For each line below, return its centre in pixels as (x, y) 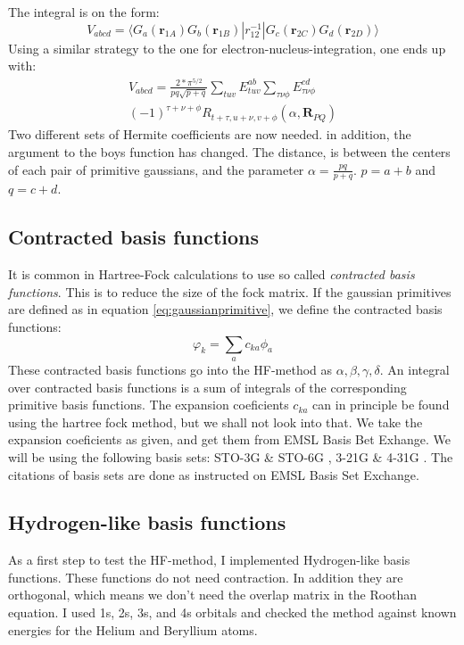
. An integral (414, 369)
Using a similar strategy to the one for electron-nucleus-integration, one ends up (227, 48)
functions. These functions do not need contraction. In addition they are (206, 577)
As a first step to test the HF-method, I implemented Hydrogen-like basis (209, 560)
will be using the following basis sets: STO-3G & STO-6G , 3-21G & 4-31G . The (231, 456)
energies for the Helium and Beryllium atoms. (133, 629)
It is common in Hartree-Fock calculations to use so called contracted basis (211, 274)
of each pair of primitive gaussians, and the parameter (156, 169)
